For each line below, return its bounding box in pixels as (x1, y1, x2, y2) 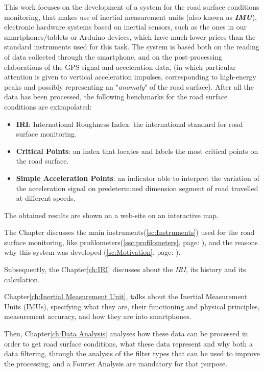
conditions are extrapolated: (4, 101, 92, 112)
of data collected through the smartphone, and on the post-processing (4, 51, 223, 62)
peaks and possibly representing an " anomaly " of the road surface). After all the (4, 81, 254, 92)
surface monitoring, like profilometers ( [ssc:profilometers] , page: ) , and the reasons (4, 236, 258, 247)
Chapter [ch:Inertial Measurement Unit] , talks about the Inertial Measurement (4, 291, 248, 302)
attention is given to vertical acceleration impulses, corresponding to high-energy (4, 71, 257, 82)
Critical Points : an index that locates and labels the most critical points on (16, 145, 258, 156)
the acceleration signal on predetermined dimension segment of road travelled (16, 182, 258, 193)
